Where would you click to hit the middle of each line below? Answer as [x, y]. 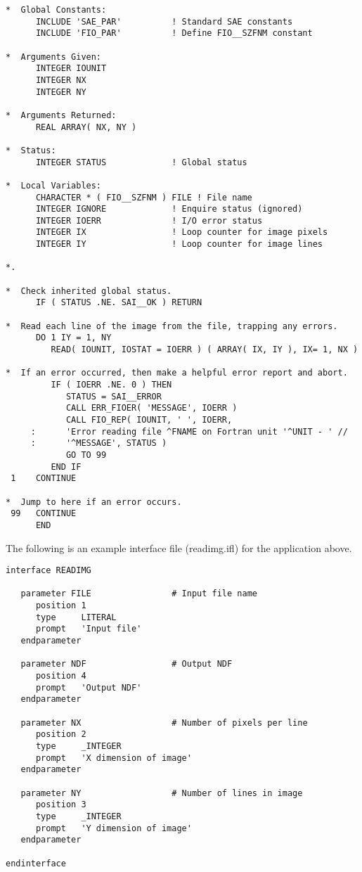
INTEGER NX [61, 80]
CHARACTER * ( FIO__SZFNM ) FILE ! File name [144, 197]
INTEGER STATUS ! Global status [141, 162]
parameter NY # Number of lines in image [162, 793]
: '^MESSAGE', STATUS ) [99, 443]
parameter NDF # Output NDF [127, 664]
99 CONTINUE [44, 514]
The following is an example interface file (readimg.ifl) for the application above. [179, 547]
